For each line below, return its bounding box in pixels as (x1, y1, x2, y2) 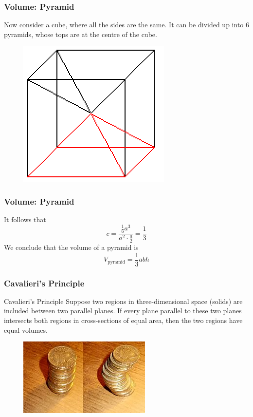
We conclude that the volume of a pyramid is (4, 242, 139, 252)
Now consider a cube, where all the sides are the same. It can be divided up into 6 (4, 19, 249, 30)
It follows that (4, 214, 46, 225)
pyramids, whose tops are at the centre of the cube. (4, 29, 157, 39)
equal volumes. (4, 324, 48, 335)
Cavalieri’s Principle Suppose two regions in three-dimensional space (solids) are (4, 296, 243, 306)
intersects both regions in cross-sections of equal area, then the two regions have (4, 315, 243, 325)
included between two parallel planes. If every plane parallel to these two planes (4, 305, 242, 316)
